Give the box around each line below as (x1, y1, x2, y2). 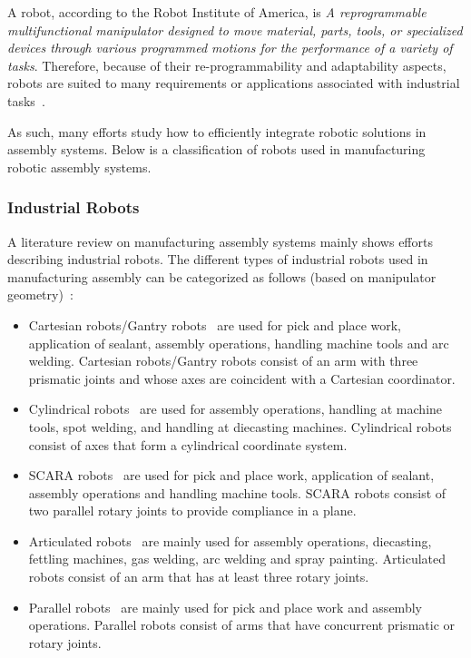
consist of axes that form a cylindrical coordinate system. (28, 435, 348, 454)
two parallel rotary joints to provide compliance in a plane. (28, 501, 357, 520)
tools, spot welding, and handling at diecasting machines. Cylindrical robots (28, 417, 452, 436)
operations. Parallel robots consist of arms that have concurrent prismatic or (28, 615, 455, 634)
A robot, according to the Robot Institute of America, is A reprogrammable (7, 3, 427, 21)
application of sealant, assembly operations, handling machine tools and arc (28, 333, 449, 352)
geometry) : (7, 285, 74, 304)
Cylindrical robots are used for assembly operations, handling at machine (28, 399, 443, 418)
